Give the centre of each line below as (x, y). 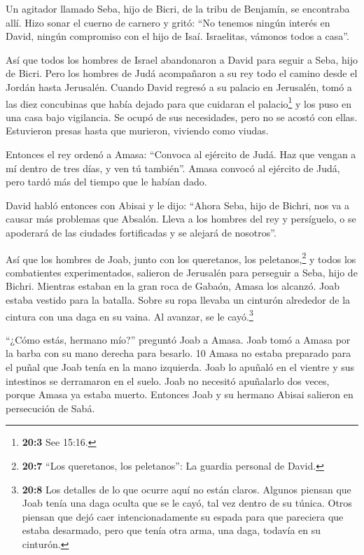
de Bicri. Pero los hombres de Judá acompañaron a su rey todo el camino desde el (182, 73)
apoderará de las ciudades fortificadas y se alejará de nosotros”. (141, 232)
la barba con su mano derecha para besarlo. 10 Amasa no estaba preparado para (178, 353)
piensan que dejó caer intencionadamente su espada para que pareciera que (183, 516)
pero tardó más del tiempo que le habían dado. (106, 182)
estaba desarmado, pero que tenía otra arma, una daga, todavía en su (171, 530)
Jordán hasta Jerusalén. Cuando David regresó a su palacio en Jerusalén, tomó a (179, 86)
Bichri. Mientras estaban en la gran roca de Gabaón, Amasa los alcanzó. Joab (173, 286)
